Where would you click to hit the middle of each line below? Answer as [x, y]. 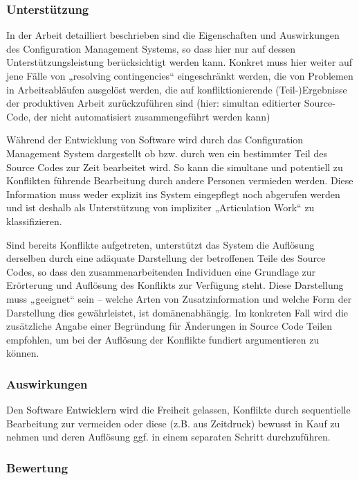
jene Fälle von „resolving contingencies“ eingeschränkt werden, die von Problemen [180, 75]
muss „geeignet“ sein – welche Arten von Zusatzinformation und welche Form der [179, 298]
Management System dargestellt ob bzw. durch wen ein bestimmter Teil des [167, 153]
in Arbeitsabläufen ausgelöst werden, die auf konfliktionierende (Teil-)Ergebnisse [177, 89]
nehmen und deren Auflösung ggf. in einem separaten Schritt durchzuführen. [168, 437]
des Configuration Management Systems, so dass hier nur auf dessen [151, 48]
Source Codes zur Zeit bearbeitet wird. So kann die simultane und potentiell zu [175, 167]
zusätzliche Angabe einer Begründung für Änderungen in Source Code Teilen [169, 326]
